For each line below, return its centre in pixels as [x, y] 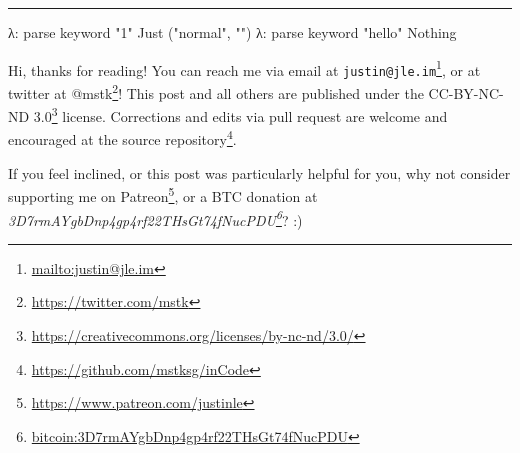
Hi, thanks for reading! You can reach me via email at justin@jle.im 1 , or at [244, 68]
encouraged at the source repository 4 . [122, 138]
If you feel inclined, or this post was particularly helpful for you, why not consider [259, 172]
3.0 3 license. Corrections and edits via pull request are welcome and [240, 114]
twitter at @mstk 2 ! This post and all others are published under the [216, 91]
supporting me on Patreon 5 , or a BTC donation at [163, 194]
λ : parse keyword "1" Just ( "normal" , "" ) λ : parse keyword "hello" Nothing [232, 32]
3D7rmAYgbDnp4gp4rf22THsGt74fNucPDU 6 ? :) [155, 218]
